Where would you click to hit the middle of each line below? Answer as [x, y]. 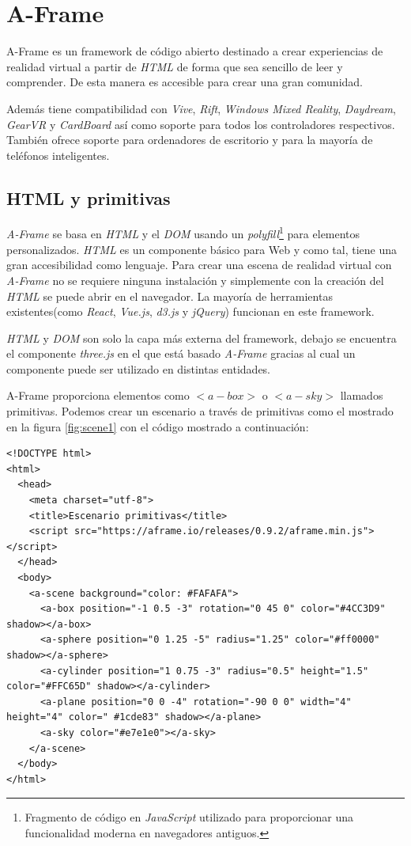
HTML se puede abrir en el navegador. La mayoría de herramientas [170, 296]
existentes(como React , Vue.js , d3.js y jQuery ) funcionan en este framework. [190, 311]
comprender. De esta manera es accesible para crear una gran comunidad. [185, 82]
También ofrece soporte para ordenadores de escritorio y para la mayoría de [190, 140]
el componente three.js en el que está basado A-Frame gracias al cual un [181, 353]
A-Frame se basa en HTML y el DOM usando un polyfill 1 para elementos [183, 233]
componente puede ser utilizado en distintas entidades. [139, 368]
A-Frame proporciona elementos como [98, 395]
